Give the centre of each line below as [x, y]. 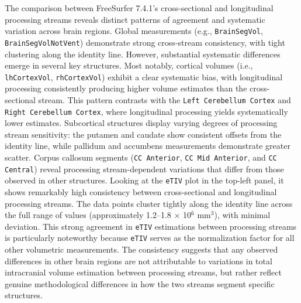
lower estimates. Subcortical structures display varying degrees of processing [141, 123]
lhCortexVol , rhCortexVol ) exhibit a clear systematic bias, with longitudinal [144, 76]
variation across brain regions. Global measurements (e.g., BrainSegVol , [134, 31]
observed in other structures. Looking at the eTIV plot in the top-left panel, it [144, 180]
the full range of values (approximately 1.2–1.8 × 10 [98, 215]
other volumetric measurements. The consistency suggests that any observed [141, 249]
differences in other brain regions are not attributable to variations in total [139, 261]
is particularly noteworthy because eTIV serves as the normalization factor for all [150, 238]
